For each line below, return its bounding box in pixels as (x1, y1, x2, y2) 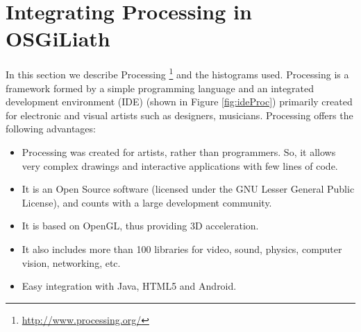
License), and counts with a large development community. (22, 195, 272, 209)
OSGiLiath (6, 24, 110, 53)
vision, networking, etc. (22, 255, 121, 270)
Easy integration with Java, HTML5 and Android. (22, 279, 237, 293)
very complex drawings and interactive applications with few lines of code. (22, 158, 338, 173)
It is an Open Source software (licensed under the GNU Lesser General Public (22, 182, 355, 196)
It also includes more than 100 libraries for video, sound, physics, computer (22, 241, 342, 256)
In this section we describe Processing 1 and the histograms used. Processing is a (6, 65, 349, 81)
